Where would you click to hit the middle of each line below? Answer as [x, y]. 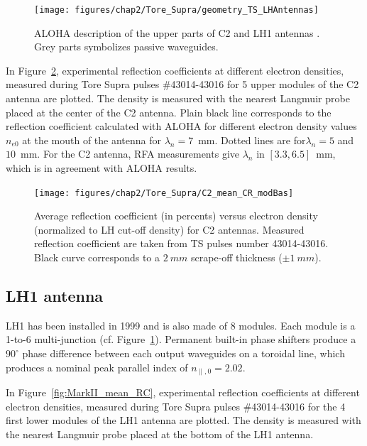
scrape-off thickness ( [237, 257]
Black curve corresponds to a [97, 257]
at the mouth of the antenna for [92, 140]
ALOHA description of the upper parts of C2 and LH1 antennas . [177, 32]
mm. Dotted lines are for [252, 140]
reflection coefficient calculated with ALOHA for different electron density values [181, 126]
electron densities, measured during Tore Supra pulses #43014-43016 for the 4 [176, 406]
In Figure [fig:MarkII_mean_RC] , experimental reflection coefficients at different [183, 392]
